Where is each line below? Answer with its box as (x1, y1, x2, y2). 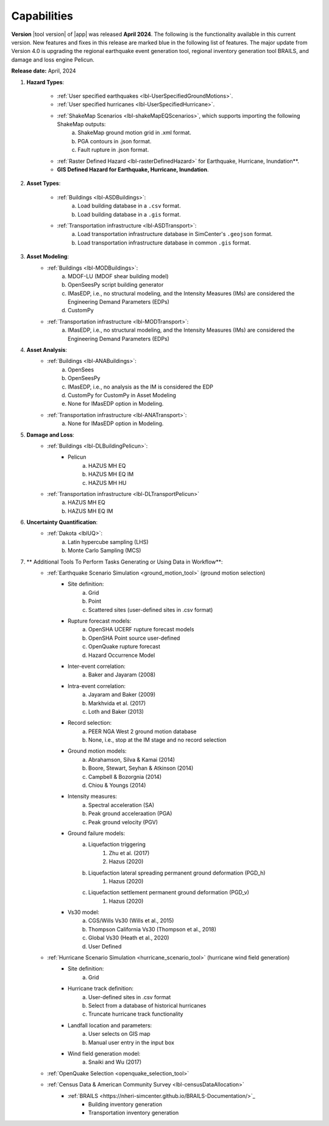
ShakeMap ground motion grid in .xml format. (77, 129, 192, 137)
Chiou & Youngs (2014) (88, 781, 146, 789)
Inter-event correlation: (68, 662, 126, 670)
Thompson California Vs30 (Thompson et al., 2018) (88, 925, 216, 933)
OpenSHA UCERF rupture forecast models (88, 626, 194, 633)
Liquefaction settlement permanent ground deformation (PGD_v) (88, 889, 250, 896)
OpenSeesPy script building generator (68, 281, 164, 289)
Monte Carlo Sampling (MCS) (68, 547, 141, 554)
